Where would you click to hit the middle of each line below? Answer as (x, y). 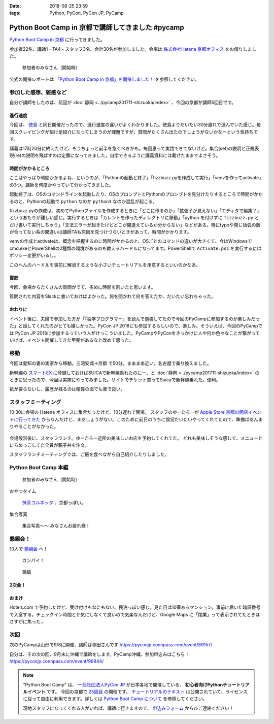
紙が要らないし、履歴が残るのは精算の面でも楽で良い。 (67, 389)
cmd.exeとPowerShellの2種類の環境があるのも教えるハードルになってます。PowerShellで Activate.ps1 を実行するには (135, 248)
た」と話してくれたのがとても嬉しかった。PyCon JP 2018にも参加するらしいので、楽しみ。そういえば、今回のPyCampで (136, 326)
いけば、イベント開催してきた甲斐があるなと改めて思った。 (72, 340)
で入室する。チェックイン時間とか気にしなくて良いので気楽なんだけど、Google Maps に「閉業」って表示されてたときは (135, 614)
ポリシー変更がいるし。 (34, 255)
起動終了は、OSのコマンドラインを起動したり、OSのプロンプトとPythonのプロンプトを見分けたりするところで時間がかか (136, 194)
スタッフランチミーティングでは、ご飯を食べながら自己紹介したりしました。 (89, 454)
